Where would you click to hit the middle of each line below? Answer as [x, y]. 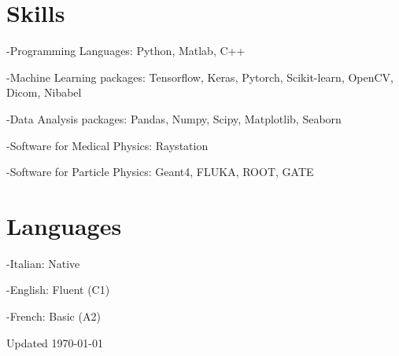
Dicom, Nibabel [44, 92]
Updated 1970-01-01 [55, 342]
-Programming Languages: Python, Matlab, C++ [126, 51]
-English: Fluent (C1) [58, 290]
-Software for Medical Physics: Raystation [107, 145]
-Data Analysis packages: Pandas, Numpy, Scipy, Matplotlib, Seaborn [174, 118]
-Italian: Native [43, 263]
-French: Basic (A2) [54, 316]
